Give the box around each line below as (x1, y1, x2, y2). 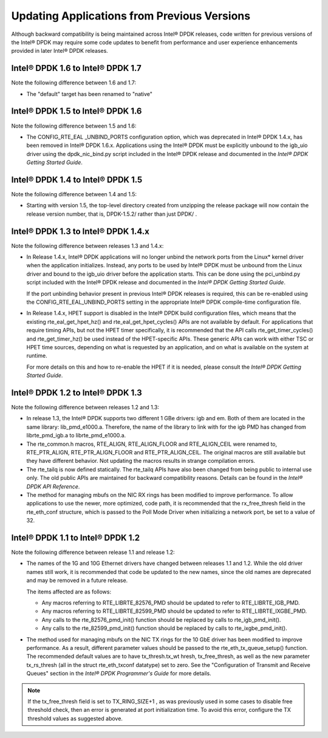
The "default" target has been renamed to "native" (26, 90, 153, 97)
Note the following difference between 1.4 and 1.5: (11, 191, 137, 197)
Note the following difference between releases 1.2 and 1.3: (11, 404, 160, 411)
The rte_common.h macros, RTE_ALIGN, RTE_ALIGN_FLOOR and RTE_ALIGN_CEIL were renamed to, (26, 440, 278, 448)
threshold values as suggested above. (27, 714, 123, 722)
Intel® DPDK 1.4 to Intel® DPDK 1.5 (11, 174, 143, 185)
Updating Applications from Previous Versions (11, 9, 251, 22)
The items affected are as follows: (26, 588, 112, 595)
